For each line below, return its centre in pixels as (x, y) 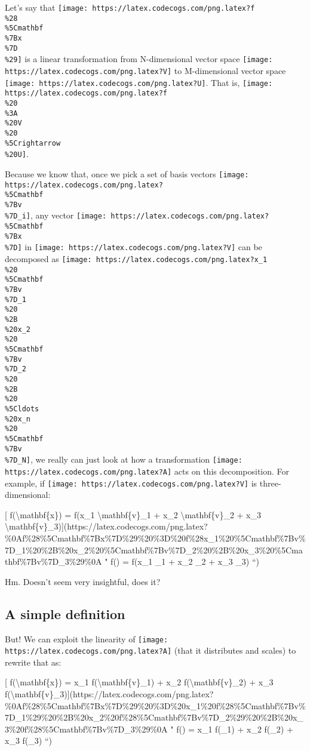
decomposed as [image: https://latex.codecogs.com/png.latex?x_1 (136, 259)
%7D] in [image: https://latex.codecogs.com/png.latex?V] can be (133, 247)
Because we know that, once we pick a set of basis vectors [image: (127, 173)
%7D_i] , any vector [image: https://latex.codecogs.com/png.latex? (137, 215)
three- (270, 483)
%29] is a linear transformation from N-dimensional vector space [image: (139, 59)
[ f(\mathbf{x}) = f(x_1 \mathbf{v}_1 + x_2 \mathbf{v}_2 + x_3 (133, 514)
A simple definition (65, 613)
